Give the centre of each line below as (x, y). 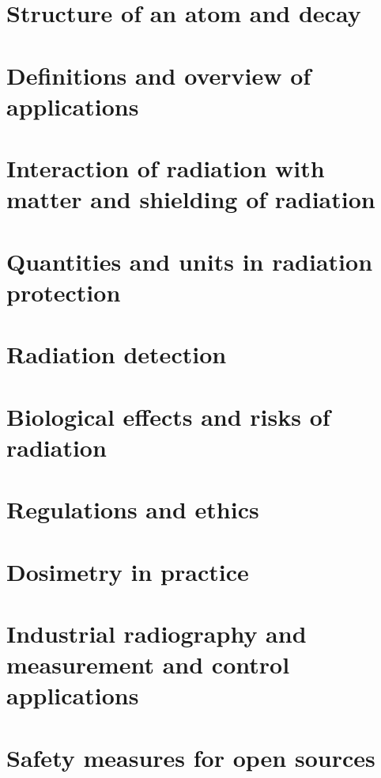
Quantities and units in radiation (190, 261)
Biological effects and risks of (168, 416)
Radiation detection (117, 354)
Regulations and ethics (133, 509)
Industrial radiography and (157, 633)
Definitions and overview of (159, 75)
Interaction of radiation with (166, 168)
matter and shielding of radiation (191, 199)
